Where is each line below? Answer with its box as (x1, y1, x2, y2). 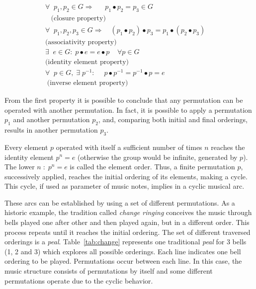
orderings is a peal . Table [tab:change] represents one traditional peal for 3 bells (4, 236, 247, 247)
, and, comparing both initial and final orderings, (98, 114, 248, 125)
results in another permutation (4, 125, 98, 135)
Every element (4, 142, 48, 152)
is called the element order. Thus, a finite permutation (70, 161, 235, 172)
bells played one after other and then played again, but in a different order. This (4, 217, 250, 227)
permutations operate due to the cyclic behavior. (4, 275, 153, 286)
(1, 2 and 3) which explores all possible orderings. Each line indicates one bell (4, 246, 241, 256)
